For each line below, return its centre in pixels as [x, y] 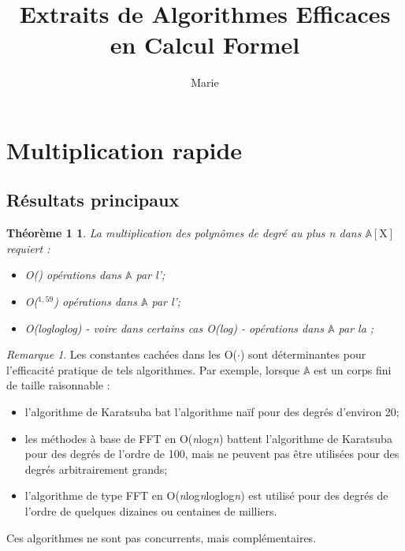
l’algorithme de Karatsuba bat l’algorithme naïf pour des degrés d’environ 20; [212, 412]
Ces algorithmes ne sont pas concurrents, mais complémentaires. [162, 537]
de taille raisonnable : [58, 385]
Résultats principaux [93, 200]
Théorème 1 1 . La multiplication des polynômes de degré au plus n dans [184, 233]
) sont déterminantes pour [303, 354]
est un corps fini [353, 369]
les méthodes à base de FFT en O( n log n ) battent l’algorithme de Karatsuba [208, 438]
